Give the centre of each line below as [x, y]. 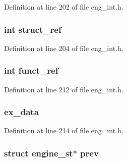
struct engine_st [39, 153]
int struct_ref [33, 29]
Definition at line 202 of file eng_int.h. [64, 7]
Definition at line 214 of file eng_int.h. [64, 130]
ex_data [21, 112]
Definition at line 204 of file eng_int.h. [64, 48]
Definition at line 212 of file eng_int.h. [64, 89]
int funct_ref [31, 70]
